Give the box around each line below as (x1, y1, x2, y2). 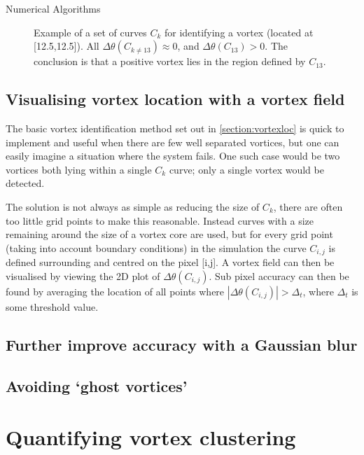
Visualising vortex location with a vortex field (6, 88, 345, 110)
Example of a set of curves (34, 24, 147, 39)
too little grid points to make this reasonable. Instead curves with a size (6, 213, 314, 227)
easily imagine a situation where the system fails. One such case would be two (6, 148, 340, 163)
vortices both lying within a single (6, 162, 152, 176)
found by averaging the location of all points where (6, 283, 225, 298)
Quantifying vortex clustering (6, 423, 296, 451)
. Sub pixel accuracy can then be (209, 268, 349, 283)
